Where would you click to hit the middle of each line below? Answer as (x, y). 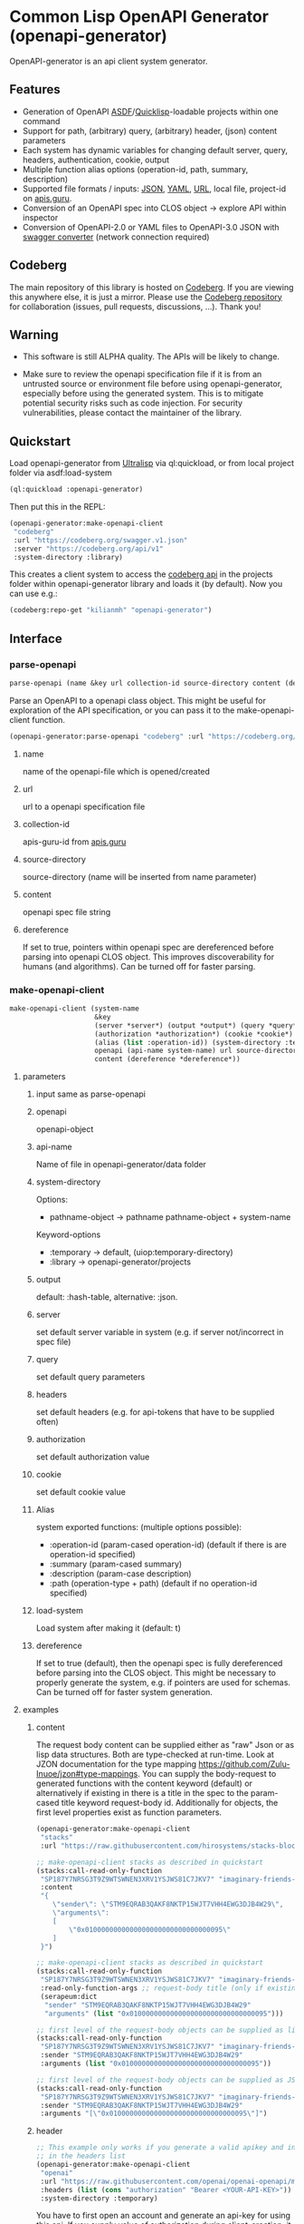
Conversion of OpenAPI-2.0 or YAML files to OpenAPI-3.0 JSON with (151, 227)
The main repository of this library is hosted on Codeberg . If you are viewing (152, 287)
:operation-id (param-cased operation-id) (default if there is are (168, 1545)
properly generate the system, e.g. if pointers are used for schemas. (163, 1683)
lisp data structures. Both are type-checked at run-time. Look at (155, 1755)
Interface (36, 638)
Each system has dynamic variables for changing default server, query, (155, 150)
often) (47, 1422)
